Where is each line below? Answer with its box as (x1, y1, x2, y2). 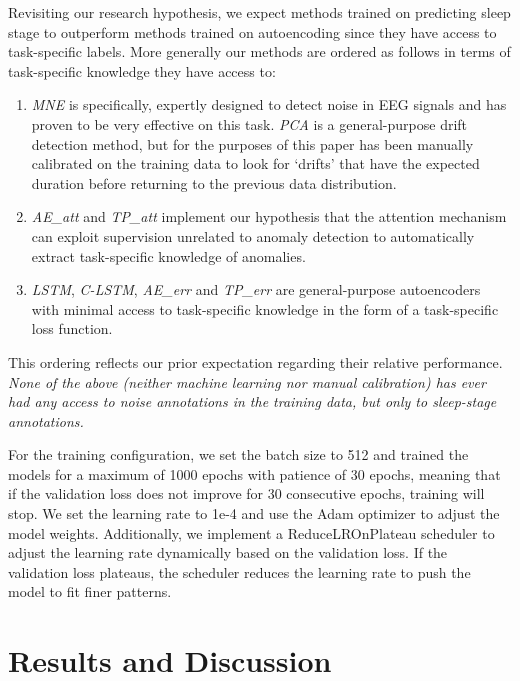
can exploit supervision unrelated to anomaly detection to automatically (31, 225, 475, 246)
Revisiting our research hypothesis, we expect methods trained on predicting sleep (8, 2, 511, 22)
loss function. (31, 318, 113, 339)
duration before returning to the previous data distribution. (31, 172, 397, 193)
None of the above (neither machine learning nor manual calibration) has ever (8, 371, 486, 392)
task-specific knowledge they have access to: (8, 60, 276, 81)
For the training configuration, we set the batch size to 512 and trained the (8, 444, 469, 465)
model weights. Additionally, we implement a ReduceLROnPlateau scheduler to (8, 522, 495, 543)
